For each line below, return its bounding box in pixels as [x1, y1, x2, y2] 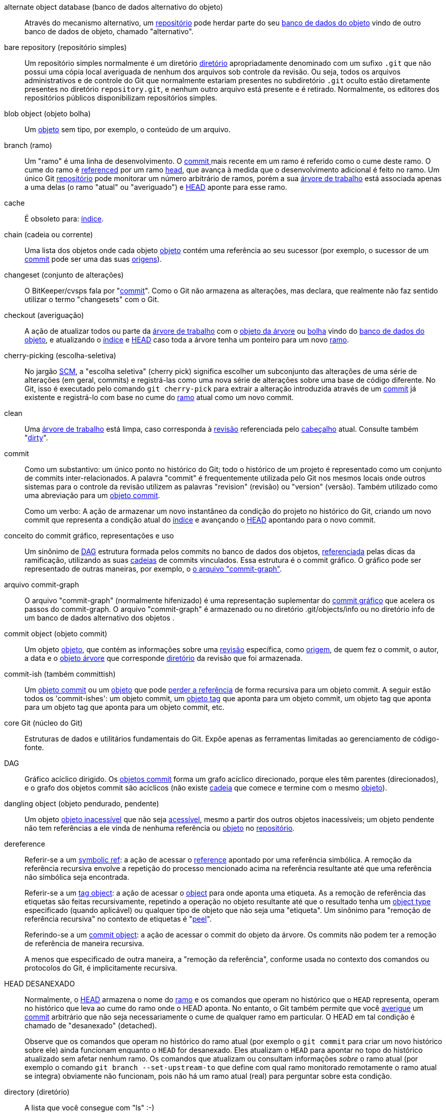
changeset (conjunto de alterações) [4, 270, 124, 279]
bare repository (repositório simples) [4, 43, 127, 52]
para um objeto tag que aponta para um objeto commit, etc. [24, 703, 225, 711]
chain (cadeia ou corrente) [4, 230, 93, 239]
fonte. [24, 743, 44, 752]
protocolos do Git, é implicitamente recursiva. [24, 963, 178, 972]
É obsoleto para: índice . [24, 214, 104, 223]
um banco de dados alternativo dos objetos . [24, 613, 175, 622]
